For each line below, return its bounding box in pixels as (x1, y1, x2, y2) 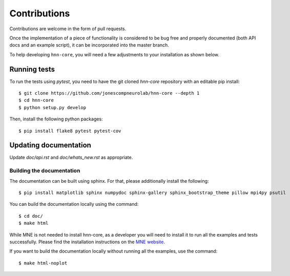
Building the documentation (9, 167, 80, 174)
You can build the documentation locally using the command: (9, 201, 139, 207)
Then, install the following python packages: (9, 116, 103, 122)
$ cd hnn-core (18, 97, 54, 103)
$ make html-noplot (18, 260, 68, 266)
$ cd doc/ (18, 213, 43, 219)
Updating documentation (9, 141, 92, 150)
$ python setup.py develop (18, 104, 87, 110)
